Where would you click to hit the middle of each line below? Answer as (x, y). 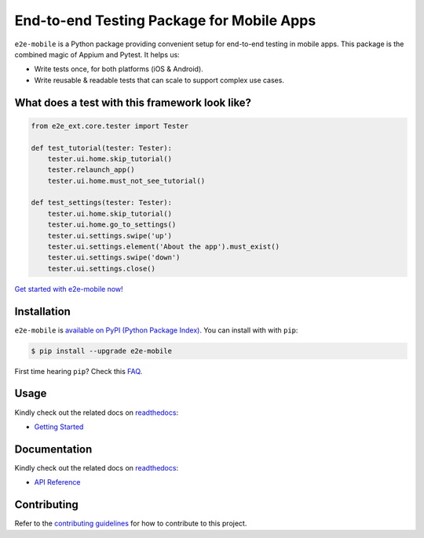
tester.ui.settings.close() (102, 268)
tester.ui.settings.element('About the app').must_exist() (164, 247)
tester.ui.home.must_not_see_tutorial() (126, 181)
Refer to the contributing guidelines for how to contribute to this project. (131, 523)
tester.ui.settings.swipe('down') (114, 258)
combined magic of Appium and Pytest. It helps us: (97, 54)
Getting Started (59, 427)
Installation (42, 311)
